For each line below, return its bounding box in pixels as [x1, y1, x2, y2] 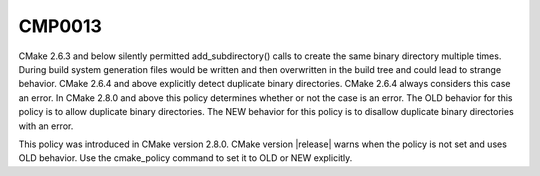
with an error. [18, 120, 74, 132]
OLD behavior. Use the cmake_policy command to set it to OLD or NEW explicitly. [18, 152, 353, 164]
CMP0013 [18, 15, 102, 37]
